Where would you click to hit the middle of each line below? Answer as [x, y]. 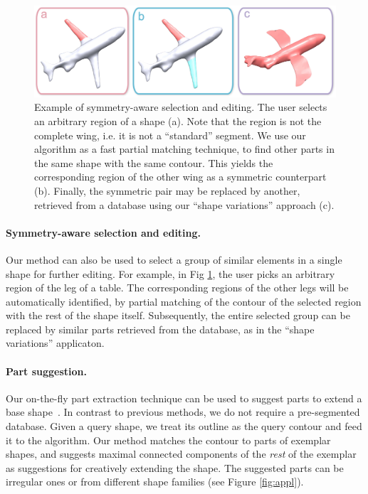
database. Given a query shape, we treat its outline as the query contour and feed [184, 426]
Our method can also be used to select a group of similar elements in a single [174, 259]
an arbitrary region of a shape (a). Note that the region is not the [178, 120]
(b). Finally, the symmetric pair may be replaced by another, [167, 190]
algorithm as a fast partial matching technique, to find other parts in [184, 149]
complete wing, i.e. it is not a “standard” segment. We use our [170, 135]
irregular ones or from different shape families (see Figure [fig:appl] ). [155, 482]
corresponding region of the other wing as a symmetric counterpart [180, 177]
